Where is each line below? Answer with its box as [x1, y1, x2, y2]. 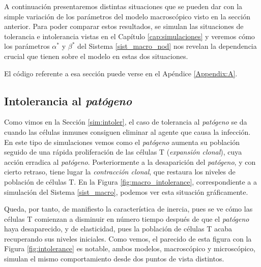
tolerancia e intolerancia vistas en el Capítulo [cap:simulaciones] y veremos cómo [4, 31, 255, 41]
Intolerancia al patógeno [4, 93, 132, 108]
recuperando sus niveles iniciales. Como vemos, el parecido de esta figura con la [4, 233, 252, 244]
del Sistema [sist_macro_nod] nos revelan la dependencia [77, 41, 257, 51]
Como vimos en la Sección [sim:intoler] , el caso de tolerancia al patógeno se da [4, 116, 247, 127]
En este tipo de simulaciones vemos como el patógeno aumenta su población [4, 136, 240, 147]
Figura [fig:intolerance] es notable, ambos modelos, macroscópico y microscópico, [4, 243, 255, 254]
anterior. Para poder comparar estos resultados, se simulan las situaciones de [4, 21, 244, 32]
